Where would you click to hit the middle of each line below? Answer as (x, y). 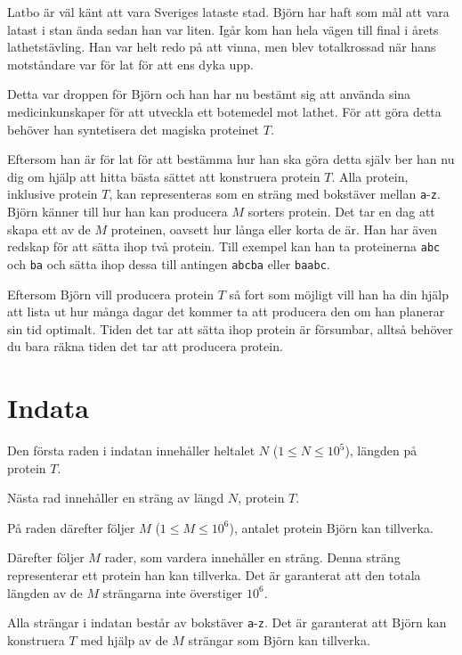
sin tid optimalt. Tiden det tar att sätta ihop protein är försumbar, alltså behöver (230, 328)
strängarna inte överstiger (173, 592)
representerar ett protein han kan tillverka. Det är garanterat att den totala (214, 574)
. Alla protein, (370, 176)
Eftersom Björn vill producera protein (111, 294)
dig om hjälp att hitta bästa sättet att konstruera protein (164, 176)
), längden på (381, 450)
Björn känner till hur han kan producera (118, 211)
